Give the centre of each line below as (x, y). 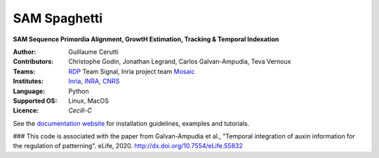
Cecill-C (80, 110)
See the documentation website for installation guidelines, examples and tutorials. (131, 123)
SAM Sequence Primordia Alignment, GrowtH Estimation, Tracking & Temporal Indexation (146, 39)
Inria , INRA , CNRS (94, 81)
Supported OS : (35, 101)
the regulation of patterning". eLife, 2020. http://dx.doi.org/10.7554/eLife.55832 (128, 146)
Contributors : (33, 62)
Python (79, 91)
